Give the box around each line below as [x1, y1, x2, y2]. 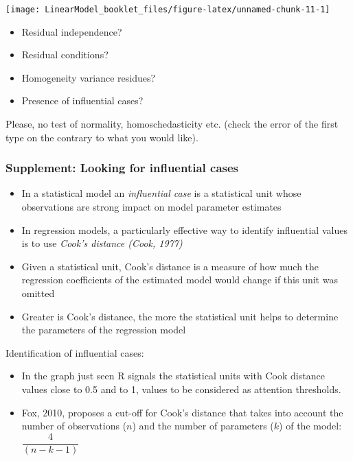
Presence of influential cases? [21, 93, 144, 108]
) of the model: [279, 418, 342, 433]
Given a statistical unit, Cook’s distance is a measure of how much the [21, 259, 319, 273]
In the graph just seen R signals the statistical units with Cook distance [21, 368, 325, 383]
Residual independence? [21, 24, 122, 38]
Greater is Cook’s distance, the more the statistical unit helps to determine [21, 309, 339, 323]
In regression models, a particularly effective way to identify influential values [21, 222, 348, 237]
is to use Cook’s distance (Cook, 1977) [21, 236, 183, 250]
